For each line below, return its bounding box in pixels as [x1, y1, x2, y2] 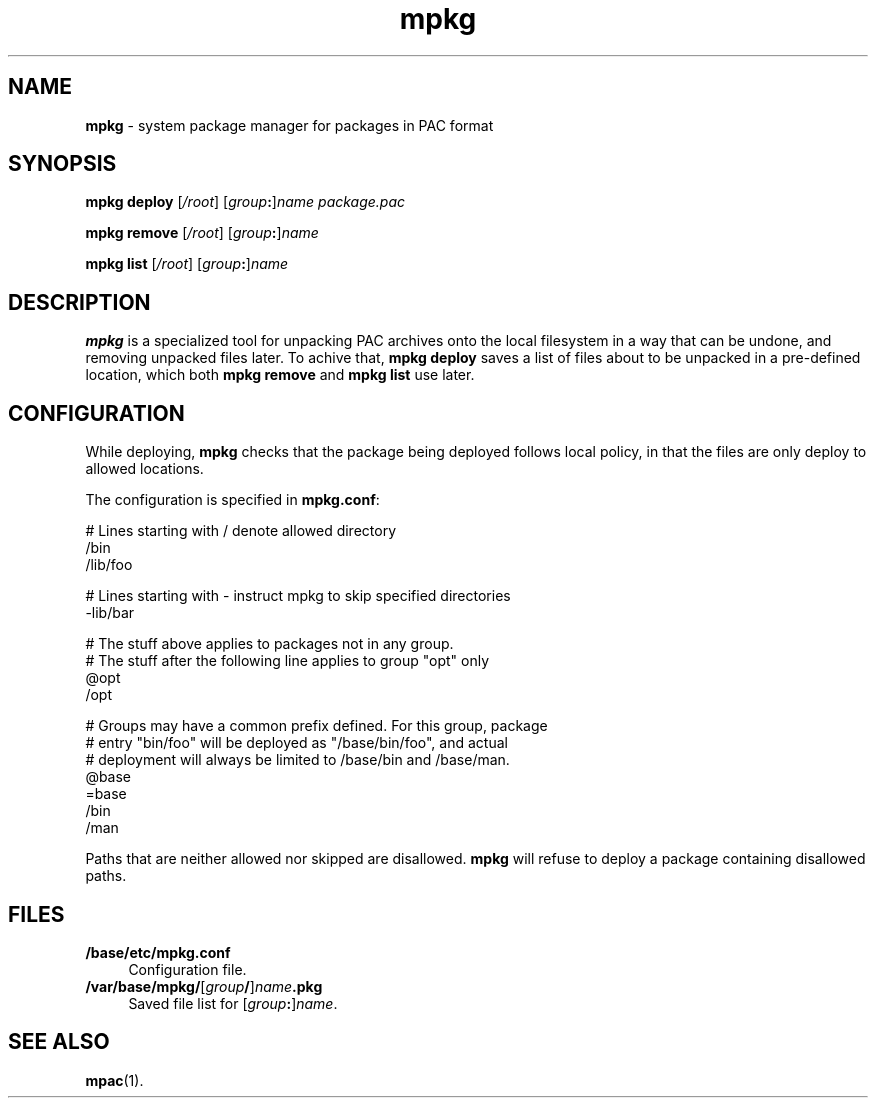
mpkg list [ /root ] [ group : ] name [85, 255, 289, 273]
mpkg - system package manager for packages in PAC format [85, 116, 494, 134]
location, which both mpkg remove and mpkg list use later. [85, 366, 475, 384]
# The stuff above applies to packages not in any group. [85, 635, 454, 653]
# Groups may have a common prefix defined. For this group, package [85, 717, 548, 735]
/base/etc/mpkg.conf [85, 943, 231, 961]
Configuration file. [128, 960, 247, 978]
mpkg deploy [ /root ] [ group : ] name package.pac [85, 193, 406, 211]
